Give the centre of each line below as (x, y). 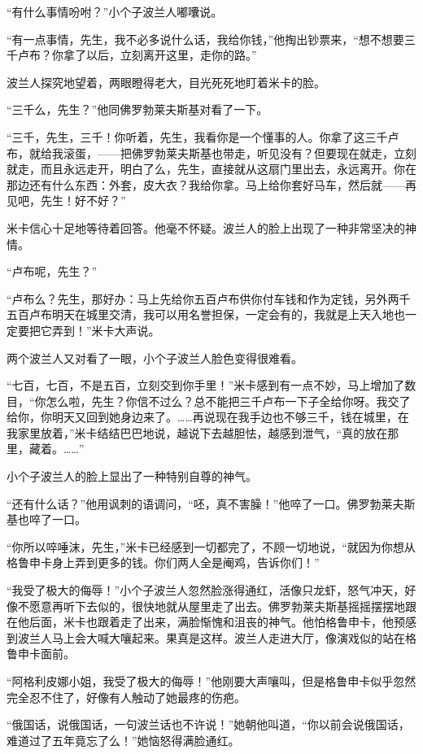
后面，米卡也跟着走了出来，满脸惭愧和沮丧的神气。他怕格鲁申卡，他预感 (222, 622)
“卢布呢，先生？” (52, 271)
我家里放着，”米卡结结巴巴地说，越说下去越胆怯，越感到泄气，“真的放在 (197, 432)
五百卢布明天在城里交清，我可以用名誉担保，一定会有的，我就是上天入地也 (206, 314)
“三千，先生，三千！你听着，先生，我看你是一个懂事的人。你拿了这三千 (197, 136)
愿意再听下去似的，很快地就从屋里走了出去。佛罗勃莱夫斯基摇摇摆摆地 (217, 606)
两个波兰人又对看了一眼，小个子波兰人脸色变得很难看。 (155, 357)
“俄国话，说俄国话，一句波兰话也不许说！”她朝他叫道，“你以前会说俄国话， (208, 724)
